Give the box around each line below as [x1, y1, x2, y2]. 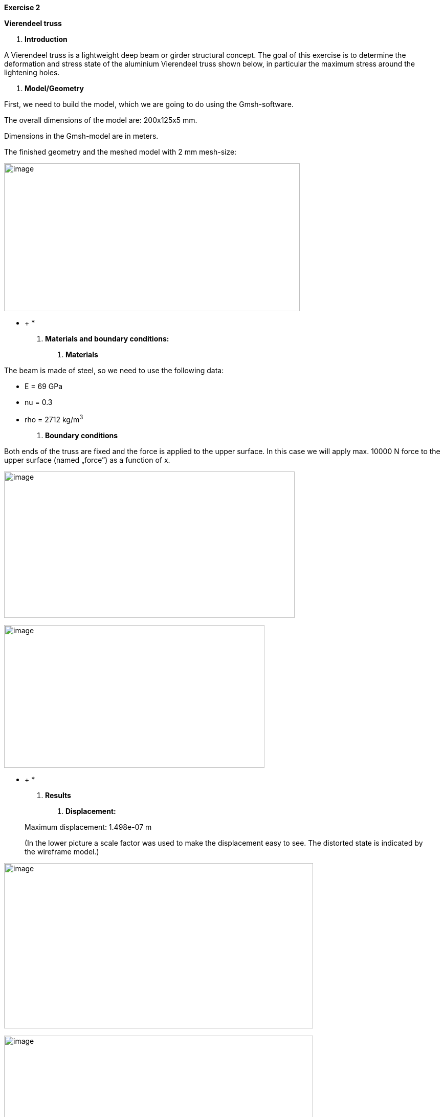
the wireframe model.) [25, 847, 99, 856]
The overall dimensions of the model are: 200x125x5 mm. [4, 116, 197, 124]
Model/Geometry [25, 84, 84, 93]
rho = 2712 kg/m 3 [25, 414, 83, 424]
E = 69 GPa [25, 382, 63, 391]
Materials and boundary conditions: [45, 334, 169, 343]
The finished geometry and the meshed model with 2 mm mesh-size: [4, 147, 237, 156]
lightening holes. [4, 68, 60, 77]
